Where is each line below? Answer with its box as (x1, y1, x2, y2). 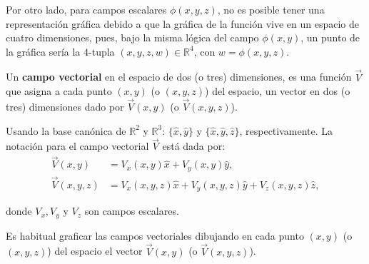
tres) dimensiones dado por (6, 99, 124, 113)
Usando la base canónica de (6, 123, 126, 138)
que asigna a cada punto (6, 83, 112, 98)
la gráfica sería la (6, 44, 81, 59)
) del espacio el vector (47, 243, 143, 258)
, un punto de (300, 30, 360, 45)
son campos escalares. (84, 203, 179, 218)
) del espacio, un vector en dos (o (205, 83, 350, 98)
